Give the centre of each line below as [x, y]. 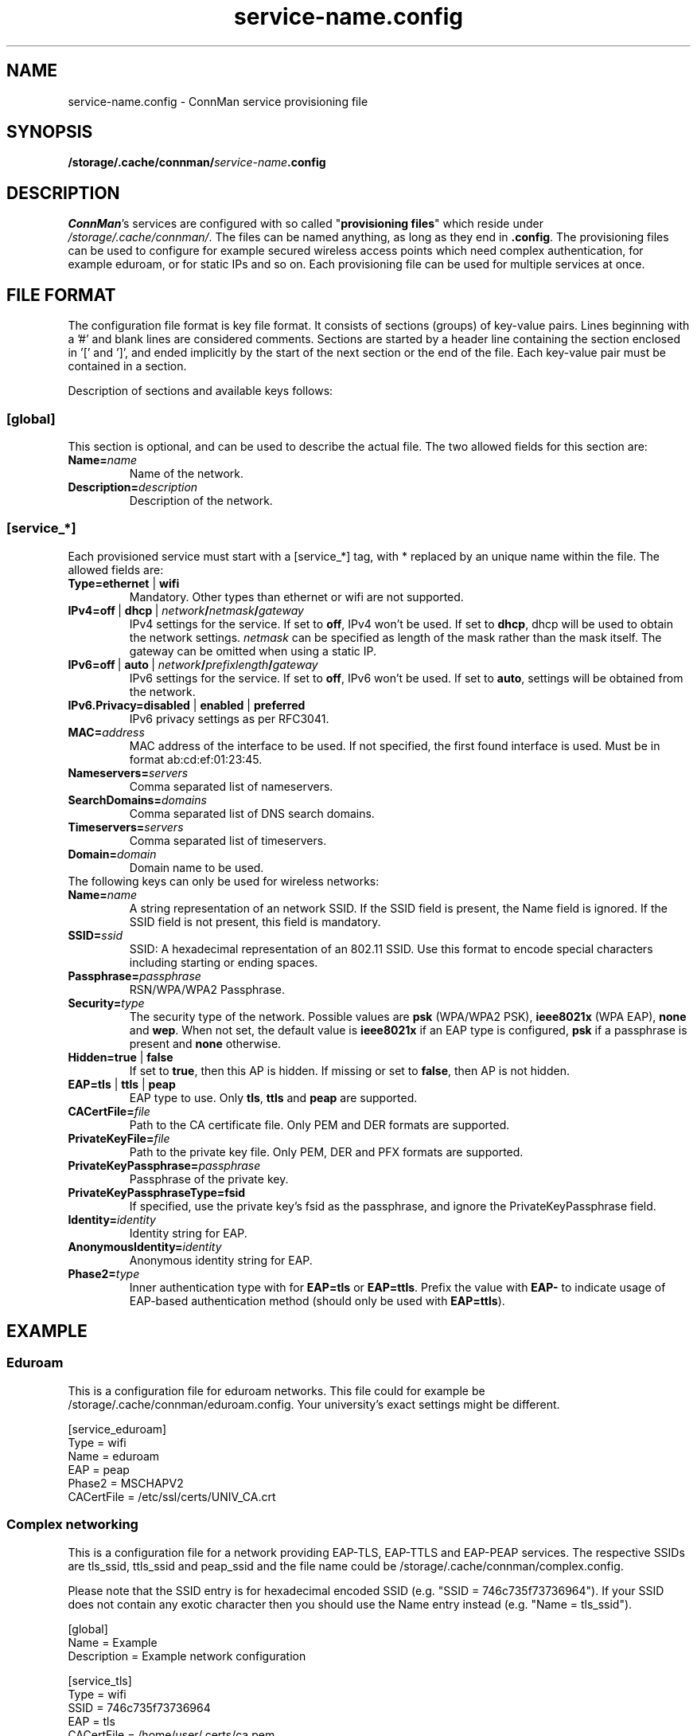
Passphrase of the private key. [209, 1179]
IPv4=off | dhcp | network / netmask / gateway [186, 610]
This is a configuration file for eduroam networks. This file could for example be [276, 1390]
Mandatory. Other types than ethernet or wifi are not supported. [296, 596]
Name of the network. [187, 473]
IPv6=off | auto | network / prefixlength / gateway [193, 664]
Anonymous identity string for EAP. [221, 1260]
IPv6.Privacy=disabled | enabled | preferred [187, 705]
